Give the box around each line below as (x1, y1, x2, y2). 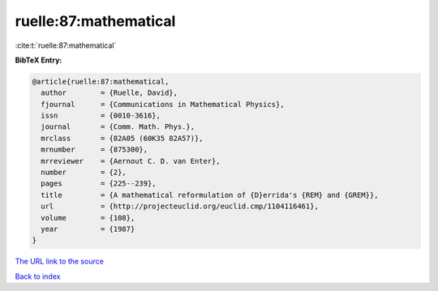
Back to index (15, 272, 61, 281)
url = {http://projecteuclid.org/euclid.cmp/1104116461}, (41, 202, 320, 211)
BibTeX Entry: (15, 55, 62, 65)
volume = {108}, (41, 213, 135, 222)
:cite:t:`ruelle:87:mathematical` (15, 41, 117, 50)
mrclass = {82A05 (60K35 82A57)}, (41, 134, 204, 143)
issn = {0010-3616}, (41, 111, 161, 121)
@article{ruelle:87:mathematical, (32, 77, 170, 86)
